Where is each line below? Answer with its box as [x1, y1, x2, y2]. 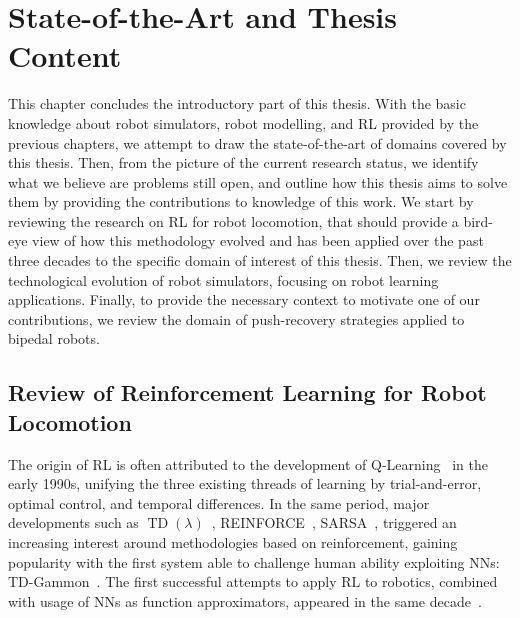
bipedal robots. [8, 328, 100, 349]
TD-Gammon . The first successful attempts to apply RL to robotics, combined [8, 571, 498, 592]
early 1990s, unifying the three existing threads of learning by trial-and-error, [8, 473, 482, 494]
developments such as [8, 512, 139, 533]
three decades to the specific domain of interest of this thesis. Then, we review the [8, 250, 512, 271]
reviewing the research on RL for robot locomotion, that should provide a [8, 210, 459, 231]
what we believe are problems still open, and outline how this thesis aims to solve [8, 171, 508, 192]
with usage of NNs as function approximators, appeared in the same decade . [8, 590, 482, 611]
